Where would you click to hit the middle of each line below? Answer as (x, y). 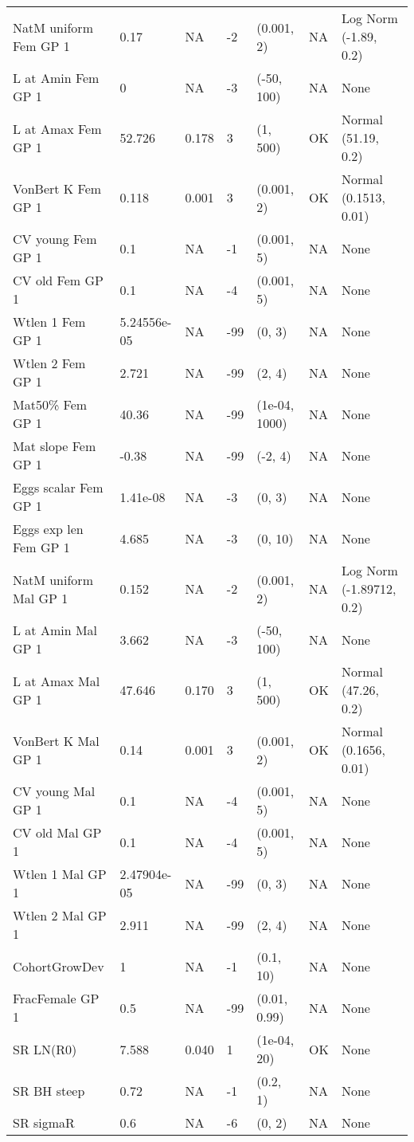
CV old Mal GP (57, 832)
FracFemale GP (56, 998)
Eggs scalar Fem (58, 487)
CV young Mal (54, 791)
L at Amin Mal (55, 630)
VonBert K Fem (57, 188)
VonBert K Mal (56, 740)
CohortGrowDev (59, 966)
